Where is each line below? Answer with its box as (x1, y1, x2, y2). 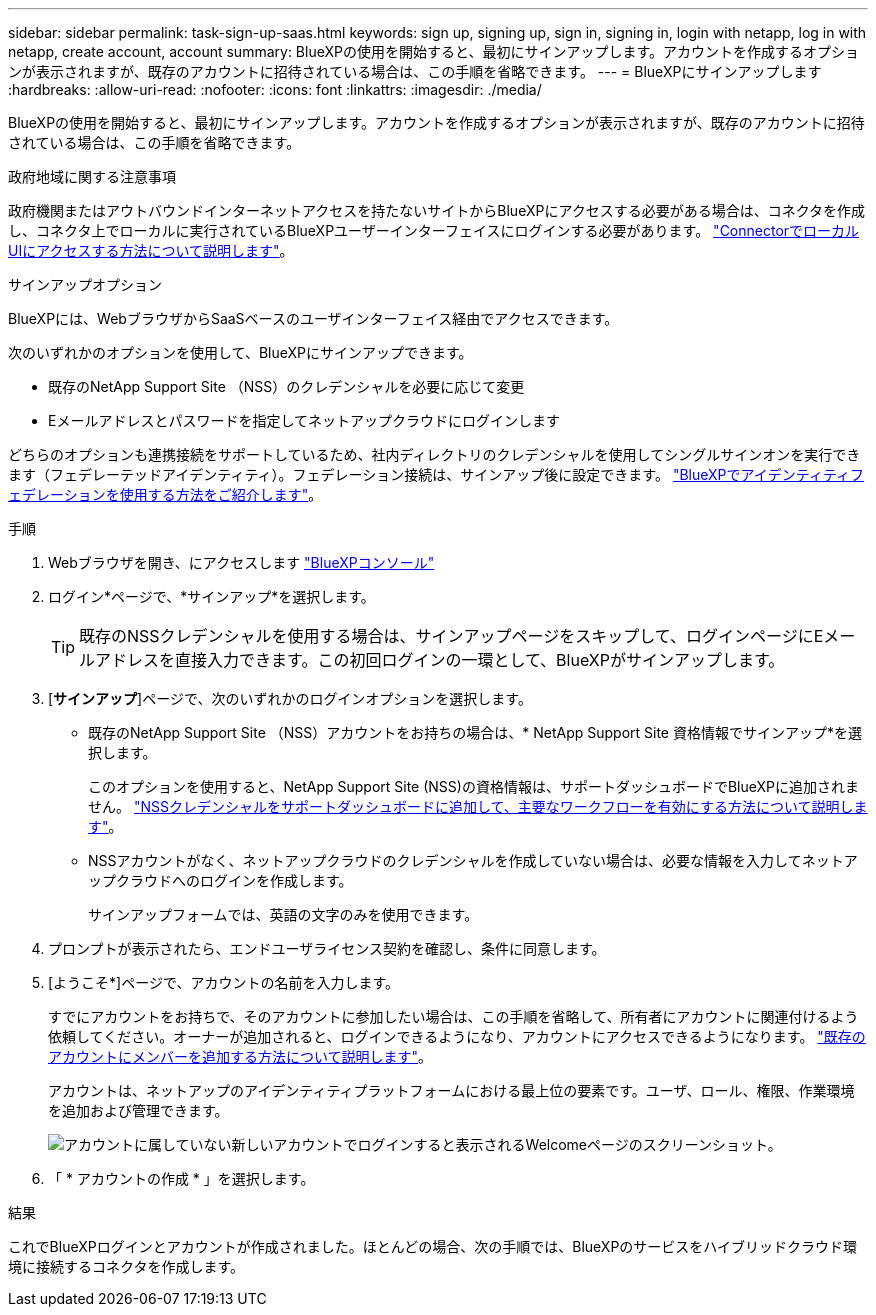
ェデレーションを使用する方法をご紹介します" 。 (8, 486, 323, 503)
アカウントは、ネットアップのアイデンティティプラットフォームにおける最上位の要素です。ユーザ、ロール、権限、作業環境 (48, 1082, 855, 1099)
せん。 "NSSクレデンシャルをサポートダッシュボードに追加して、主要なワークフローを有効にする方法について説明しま (88, 798, 868, 815)
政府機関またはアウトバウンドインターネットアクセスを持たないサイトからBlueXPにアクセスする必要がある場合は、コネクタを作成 (8, 202, 866, 219)
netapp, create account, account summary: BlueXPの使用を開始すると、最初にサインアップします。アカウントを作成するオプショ (8, 43, 859, 60)
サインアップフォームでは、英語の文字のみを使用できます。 (88, 906, 479, 923)
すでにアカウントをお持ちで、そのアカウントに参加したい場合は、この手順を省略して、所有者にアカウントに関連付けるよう (48, 1008, 859, 1025)
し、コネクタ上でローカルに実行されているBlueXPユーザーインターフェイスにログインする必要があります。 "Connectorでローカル (8, 222, 860, 239)
